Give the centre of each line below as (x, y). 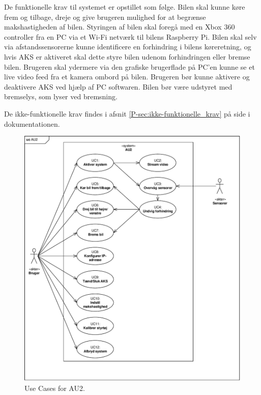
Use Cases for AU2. (55, 388)
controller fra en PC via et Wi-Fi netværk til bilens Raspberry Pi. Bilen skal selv (130, 36)
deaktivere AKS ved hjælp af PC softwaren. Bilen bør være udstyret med (118, 86)
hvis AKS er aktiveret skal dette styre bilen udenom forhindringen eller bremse (127, 56)
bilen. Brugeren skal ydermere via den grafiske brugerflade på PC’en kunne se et (129, 66)
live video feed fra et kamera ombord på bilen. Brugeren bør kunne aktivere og (127, 77)
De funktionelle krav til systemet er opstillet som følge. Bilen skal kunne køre (125, 7)
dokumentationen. (32, 123)
